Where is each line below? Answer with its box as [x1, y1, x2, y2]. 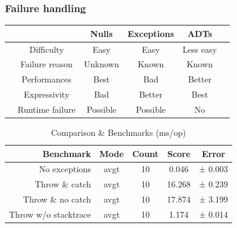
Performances [21, 73, 72, 85]
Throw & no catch [23, 193, 92, 206]
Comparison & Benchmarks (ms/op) [51, 126, 186, 139]
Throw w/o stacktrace [9, 208, 92, 220]
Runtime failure [18, 102, 76, 115]
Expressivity [24, 88, 70, 101]
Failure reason [20, 58, 73, 70]
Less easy [182, 42, 217, 55]
